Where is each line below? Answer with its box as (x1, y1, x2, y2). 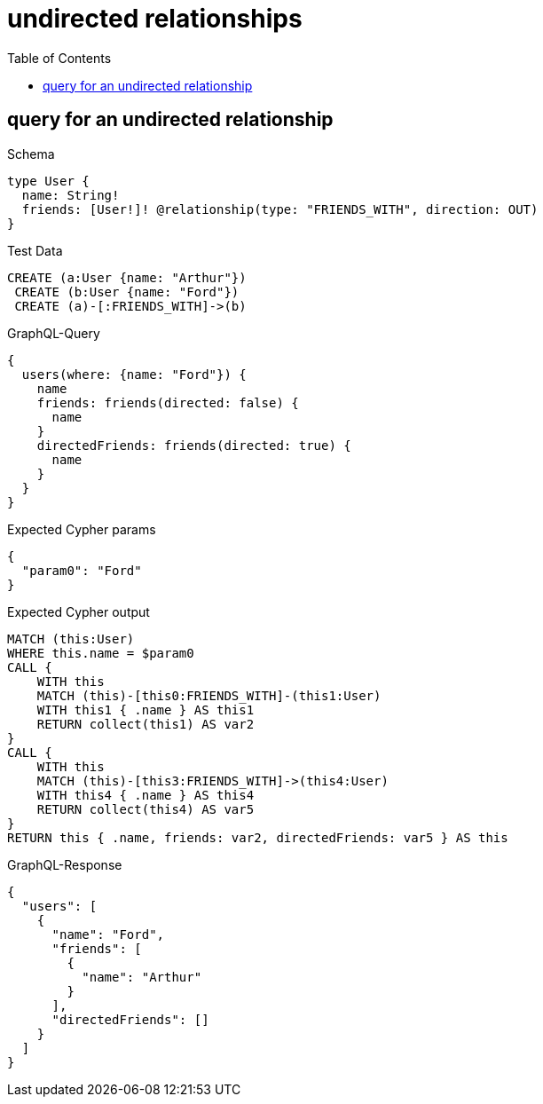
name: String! (21, 187, 120, 202)
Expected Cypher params (7, 521, 156, 537)
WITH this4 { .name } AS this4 (36, 787, 255, 802)
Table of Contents (7, 50, 112, 66)
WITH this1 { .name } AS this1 (36, 702, 255, 717)
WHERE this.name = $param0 (7, 645, 194, 660)
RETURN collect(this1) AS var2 (36, 716, 255, 731)
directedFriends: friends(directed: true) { (36, 438, 351, 453)
